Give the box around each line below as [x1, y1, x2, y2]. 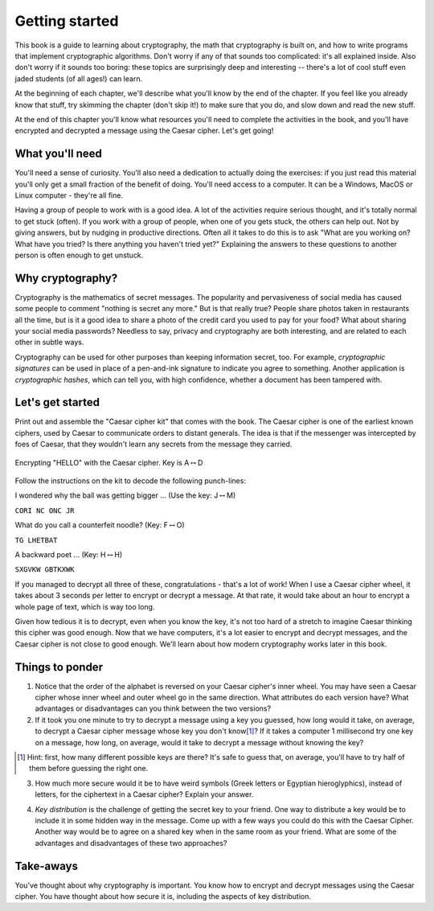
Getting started [14, 12, 119, 30]
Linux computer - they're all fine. [14, 190, 124, 200]
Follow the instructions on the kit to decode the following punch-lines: [14, 476, 247, 486]
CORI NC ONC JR [14, 506, 76, 515]
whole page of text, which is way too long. [14, 601, 155, 611]
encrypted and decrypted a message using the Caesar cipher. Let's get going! [14, 125, 274, 136]
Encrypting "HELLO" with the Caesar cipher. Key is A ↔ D [14, 458, 203, 467]
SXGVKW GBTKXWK [14, 565, 76, 574]
